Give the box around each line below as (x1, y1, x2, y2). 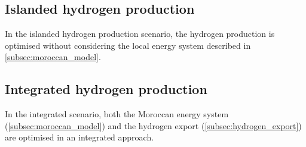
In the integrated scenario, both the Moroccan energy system (5, 108, 229, 120)
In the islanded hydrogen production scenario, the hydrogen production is (5, 27, 275, 40)
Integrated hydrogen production (5, 80, 207, 98)
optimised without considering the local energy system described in (5, 39, 251, 51)
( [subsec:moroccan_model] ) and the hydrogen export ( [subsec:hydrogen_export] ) (5, 119, 302, 132)
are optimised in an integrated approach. (5, 131, 154, 143)
